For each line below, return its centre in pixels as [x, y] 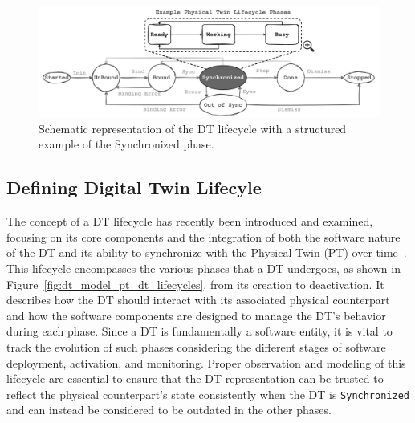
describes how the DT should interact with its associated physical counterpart [198, 300]
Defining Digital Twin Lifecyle [134, 187]
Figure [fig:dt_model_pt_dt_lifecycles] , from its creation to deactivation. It [195, 284]
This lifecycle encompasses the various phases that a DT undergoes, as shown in [203, 268]
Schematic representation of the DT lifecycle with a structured [193, 128]
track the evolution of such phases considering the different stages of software [196, 347]
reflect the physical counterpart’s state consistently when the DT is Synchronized [208, 394]
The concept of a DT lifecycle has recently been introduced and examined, [190, 221]
